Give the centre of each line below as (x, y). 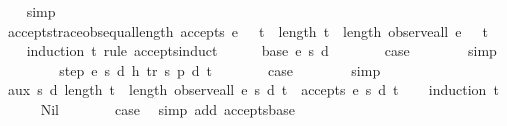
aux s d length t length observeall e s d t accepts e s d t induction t (253, 89)
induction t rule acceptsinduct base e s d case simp (261, 50)
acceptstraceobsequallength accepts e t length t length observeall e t (247, 30)
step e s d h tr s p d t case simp (220, 69)
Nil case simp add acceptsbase (167, 108)
